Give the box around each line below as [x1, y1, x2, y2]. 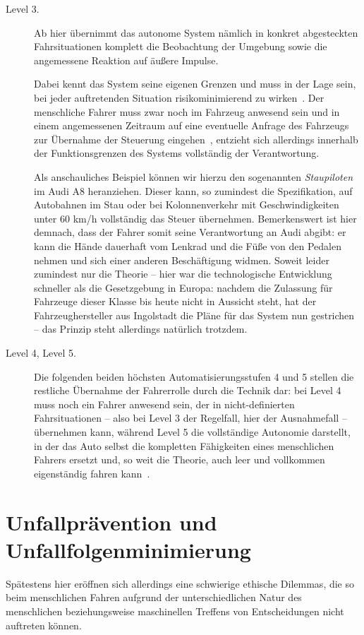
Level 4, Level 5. [6, 345, 76, 360]
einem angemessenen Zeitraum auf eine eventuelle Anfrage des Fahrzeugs [34, 118, 349, 133]
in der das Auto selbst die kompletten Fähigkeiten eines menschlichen [34, 438, 334, 453]
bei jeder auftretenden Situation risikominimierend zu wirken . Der [34, 90, 324, 105]
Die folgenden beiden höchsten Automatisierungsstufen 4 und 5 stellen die [34, 369, 354, 384]
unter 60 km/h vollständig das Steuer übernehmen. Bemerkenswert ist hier [34, 210, 357, 225]
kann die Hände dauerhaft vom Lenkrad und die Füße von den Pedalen [34, 238, 341, 253]
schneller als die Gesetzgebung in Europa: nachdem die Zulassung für [34, 280, 333, 295]
